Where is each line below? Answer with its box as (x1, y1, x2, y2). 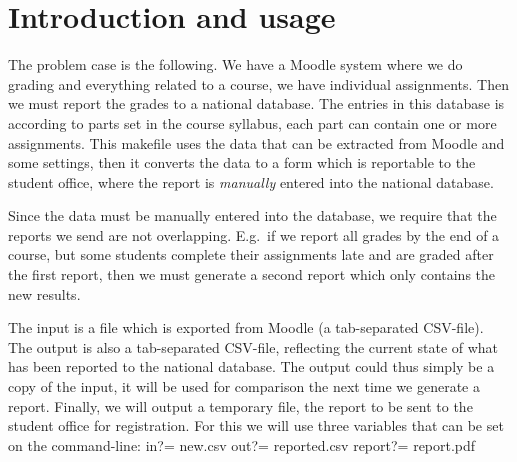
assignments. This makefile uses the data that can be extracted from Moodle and (8, 132, 505, 153)
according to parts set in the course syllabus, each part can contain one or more (8, 112, 497, 133)
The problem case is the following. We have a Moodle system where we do (8, 54, 463, 75)
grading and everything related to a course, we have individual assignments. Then (8, 73, 509, 94)
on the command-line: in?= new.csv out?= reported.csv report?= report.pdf (8, 434, 476, 455)
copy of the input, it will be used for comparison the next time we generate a (8, 376, 480, 397)
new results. (8, 283, 81, 304)
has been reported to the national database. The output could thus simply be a (8, 356, 495, 377)
